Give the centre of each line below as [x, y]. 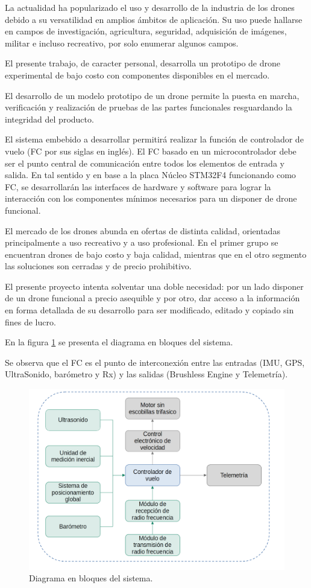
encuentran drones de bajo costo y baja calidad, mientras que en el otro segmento [156, 254]
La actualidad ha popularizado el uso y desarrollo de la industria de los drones [150, 7]
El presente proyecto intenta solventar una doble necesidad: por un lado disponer [154, 286]
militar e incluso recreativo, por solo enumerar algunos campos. [122, 43]
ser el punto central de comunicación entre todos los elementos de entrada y [145, 163]
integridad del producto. [49, 119]
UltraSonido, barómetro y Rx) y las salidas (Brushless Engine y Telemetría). [146, 374]
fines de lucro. [30, 321]
